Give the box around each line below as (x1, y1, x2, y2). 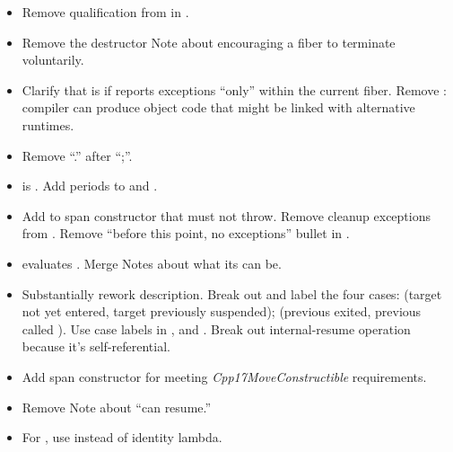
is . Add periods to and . (22, 176, 158, 195)
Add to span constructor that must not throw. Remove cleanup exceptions (22, 206, 431, 225)
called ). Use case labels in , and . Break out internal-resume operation (22, 319, 411, 338)
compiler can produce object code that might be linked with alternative (22, 98, 415, 117)
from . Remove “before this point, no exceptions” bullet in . (22, 224, 350, 243)
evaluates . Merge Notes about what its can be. (22, 253, 282, 272)
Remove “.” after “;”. (22, 146, 133, 164)
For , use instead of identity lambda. (22, 428, 222, 447)
